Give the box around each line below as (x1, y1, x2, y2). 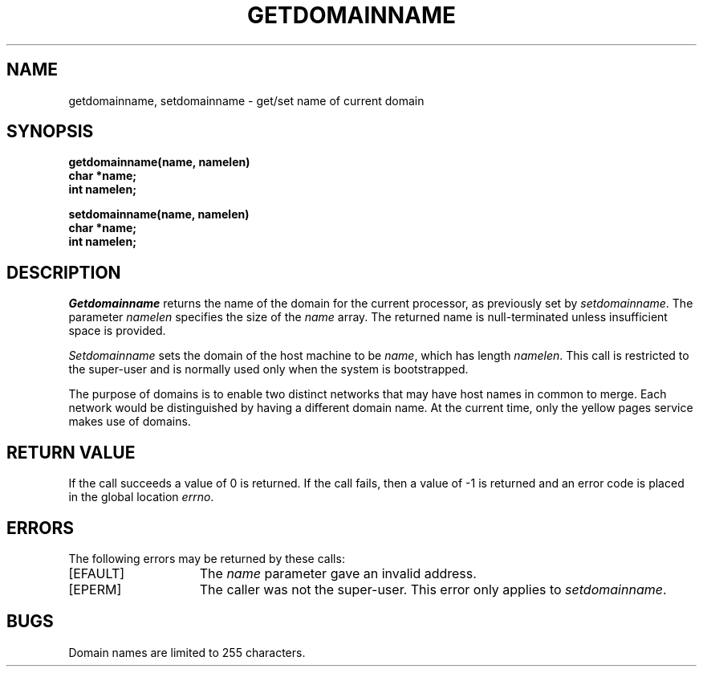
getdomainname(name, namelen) (68, 155, 250, 169)
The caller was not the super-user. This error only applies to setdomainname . (199, 581, 667, 598)
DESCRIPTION (6, 262, 121, 283)
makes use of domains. (68, 414, 191, 429)
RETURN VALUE (6, 442, 136, 463)
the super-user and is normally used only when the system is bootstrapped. (68, 362, 469, 377)
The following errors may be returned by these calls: (68, 551, 345, 565)
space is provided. (68, 324, 166, 338)
